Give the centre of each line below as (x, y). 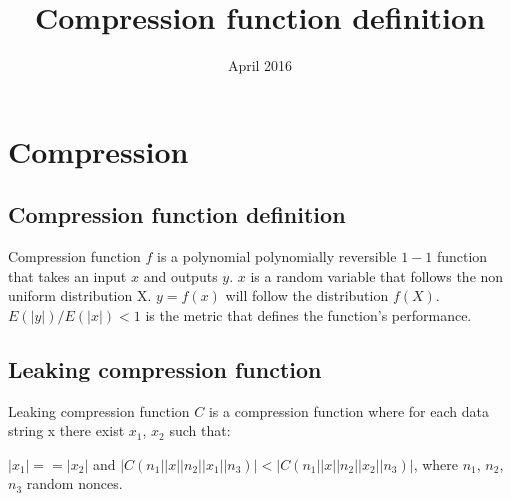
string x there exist (66, 430)
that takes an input (67, 275)
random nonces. (74, 483)
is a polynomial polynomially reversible (277, 256)
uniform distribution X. (80, 295)
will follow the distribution (307, 295)
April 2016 (260, 65)
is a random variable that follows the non (377, 275)
